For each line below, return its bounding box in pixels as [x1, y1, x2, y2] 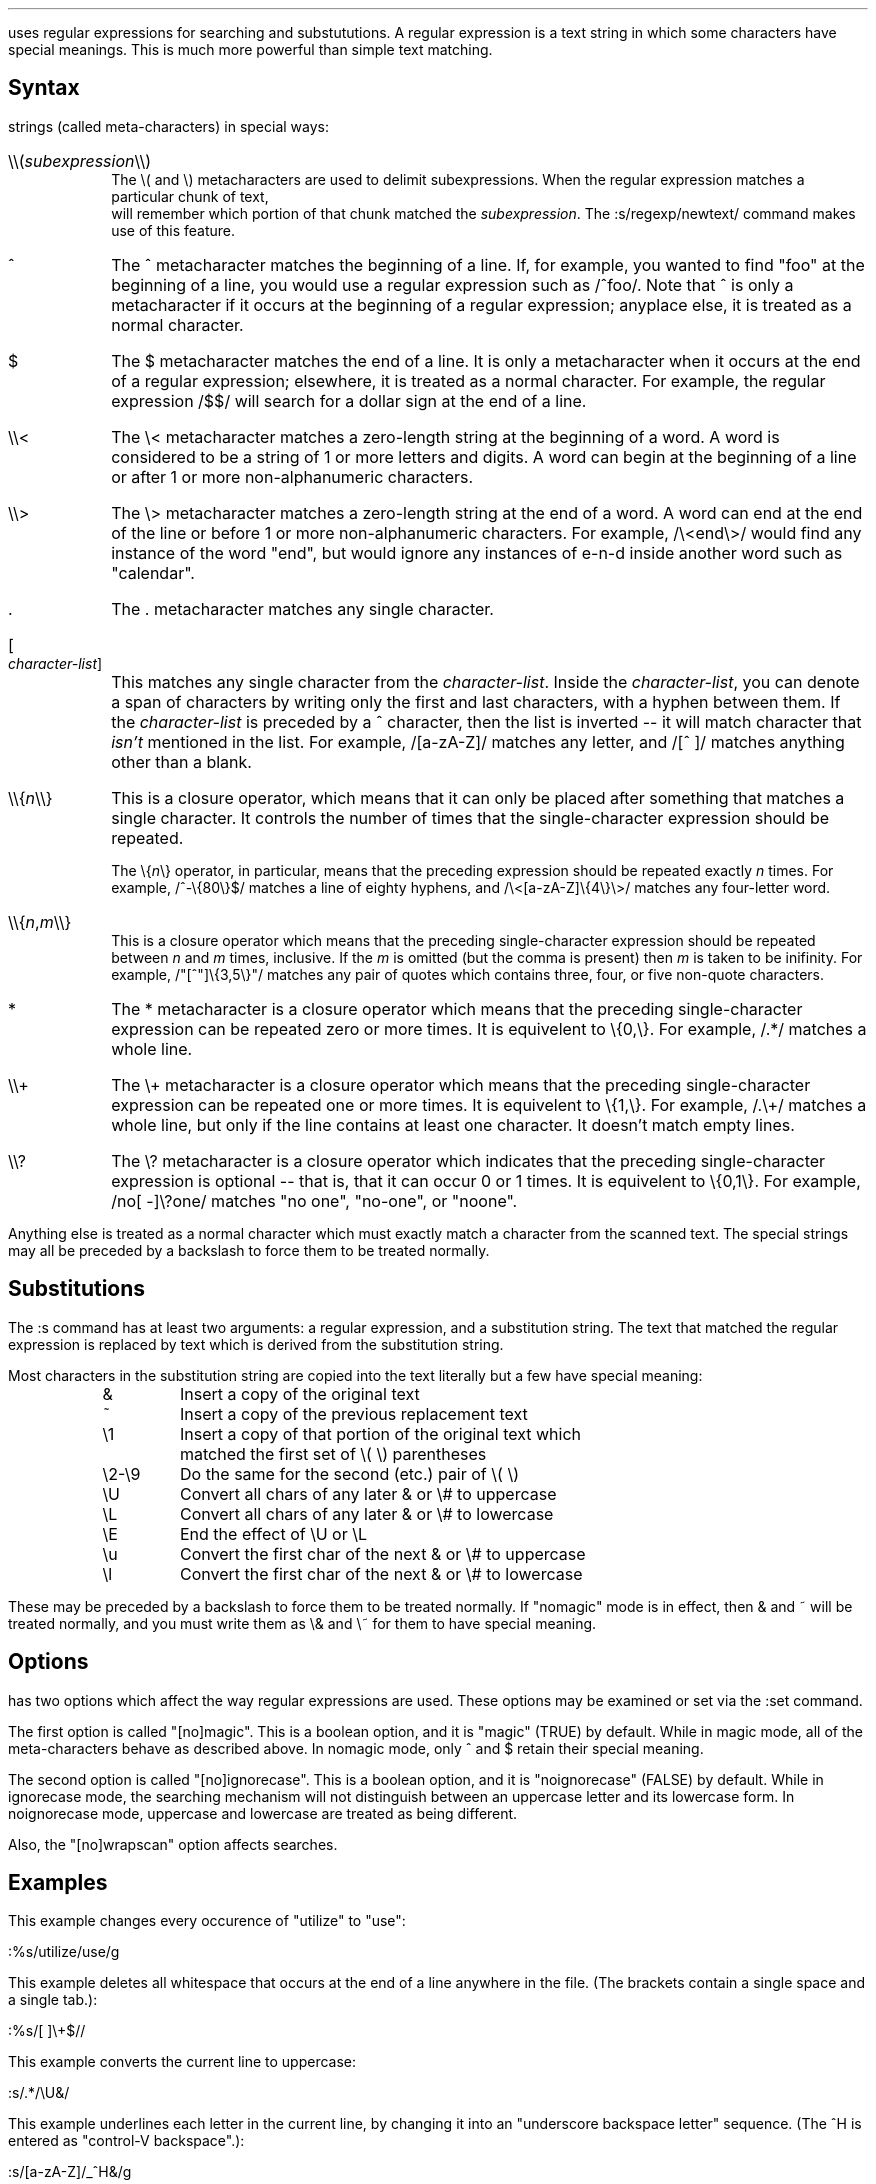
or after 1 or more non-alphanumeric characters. [111, 466, 474, 487]
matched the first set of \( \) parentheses [179, 1443, 487, 1464]
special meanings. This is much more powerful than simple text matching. [8, 41, 493, 58]
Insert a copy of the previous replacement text [179, 1403, 528, 1424]
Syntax [8, 75, 80, 101]
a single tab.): [8, 1991, 98, 2009]
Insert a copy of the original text [179, 1383, 420, 1404]
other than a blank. [111, 751, 252, 772]
